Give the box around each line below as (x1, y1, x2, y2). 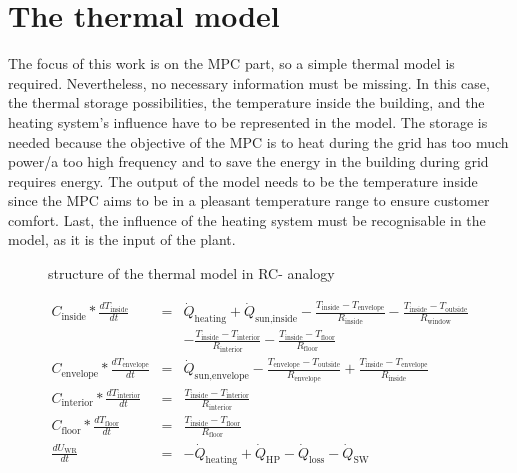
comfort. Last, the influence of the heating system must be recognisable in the (8, 209, 486, 230)
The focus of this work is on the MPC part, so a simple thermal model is (8, 53, 455, 74)
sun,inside (255, 314, 298, 325)
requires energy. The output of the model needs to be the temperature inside (8, 170, 478, 191)
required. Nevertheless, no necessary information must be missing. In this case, (8, 72, 490, 93)
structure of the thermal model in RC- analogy (48, 263, 335, 284)
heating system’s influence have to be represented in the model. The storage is (8, 111, 488, 132)
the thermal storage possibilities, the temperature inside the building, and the (8, 92, 485, 113)
